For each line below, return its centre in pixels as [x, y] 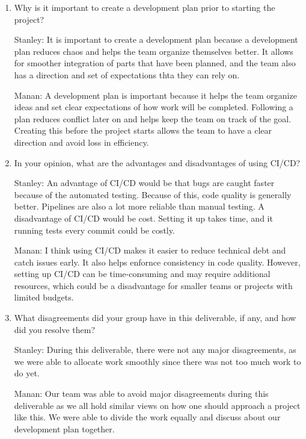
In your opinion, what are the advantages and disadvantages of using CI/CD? [157, 162]
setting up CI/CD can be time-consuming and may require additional [142, 274]
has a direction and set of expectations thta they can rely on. [127, 74]
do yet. [27, 373]
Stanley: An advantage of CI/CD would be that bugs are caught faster [144, 183]
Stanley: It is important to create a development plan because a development [156, 39]
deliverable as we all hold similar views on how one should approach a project [157, 405]
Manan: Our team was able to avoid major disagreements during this [141, 394]
